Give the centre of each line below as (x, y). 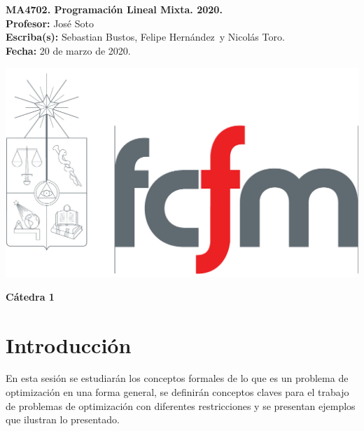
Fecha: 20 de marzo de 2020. (68, 50)
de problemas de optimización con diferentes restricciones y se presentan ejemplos (181, 405)
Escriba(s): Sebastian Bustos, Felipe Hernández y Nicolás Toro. (145, 37)
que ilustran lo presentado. (63, 419)
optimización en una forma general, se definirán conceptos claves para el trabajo (177, 392)
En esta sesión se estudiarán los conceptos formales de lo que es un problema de (177, 378)
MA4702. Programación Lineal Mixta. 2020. (114, 9)
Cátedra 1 (30, 296)
